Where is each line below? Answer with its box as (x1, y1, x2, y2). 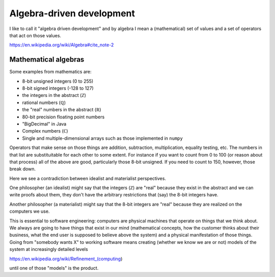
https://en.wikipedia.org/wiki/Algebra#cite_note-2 (9, 42, 114, 48)
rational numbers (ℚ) (22, 99, 66, 106)
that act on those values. (9, 32, 61, 38)
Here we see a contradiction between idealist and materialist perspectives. (9, 175, 167, 181)
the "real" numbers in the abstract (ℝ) (22, 107, 101, 113)
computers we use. (9, 208, 50, 214)
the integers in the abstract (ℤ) (22, 92, 87, 98)
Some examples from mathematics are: (9, 69, 92, 75)
